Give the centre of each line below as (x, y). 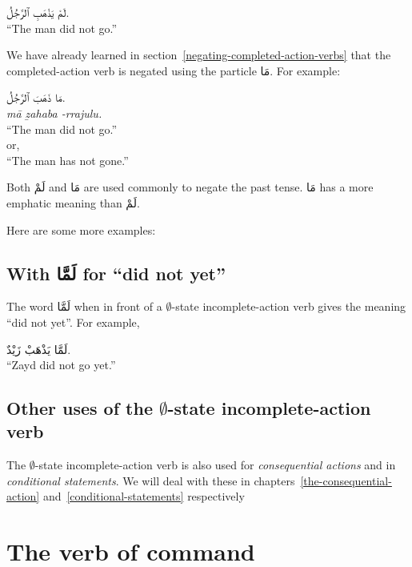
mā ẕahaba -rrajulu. (54, 113)
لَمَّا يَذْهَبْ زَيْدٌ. (39, 349)
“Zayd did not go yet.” (61, 365)
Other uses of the (80, 408)
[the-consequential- (346, 480)
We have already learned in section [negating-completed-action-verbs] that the (199, 55)
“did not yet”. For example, (73, 322)
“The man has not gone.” (68, 160)
